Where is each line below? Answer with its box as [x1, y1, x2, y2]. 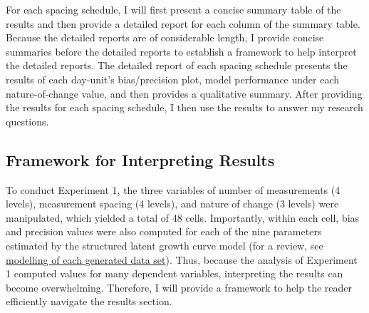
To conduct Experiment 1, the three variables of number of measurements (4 [6, 182, 341, 197]
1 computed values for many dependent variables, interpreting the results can [6, 266, 343, 281]
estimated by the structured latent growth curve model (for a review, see [6, 237, 323, 252]
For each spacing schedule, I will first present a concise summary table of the [6, 2, 341, 16]
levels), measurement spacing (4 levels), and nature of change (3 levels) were [6, 196, 339, 211]
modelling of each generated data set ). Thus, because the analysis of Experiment [6, 252, 358, 267]
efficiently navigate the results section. [6, 294, 172, 309]
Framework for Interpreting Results [6, 148, 275, 170]
